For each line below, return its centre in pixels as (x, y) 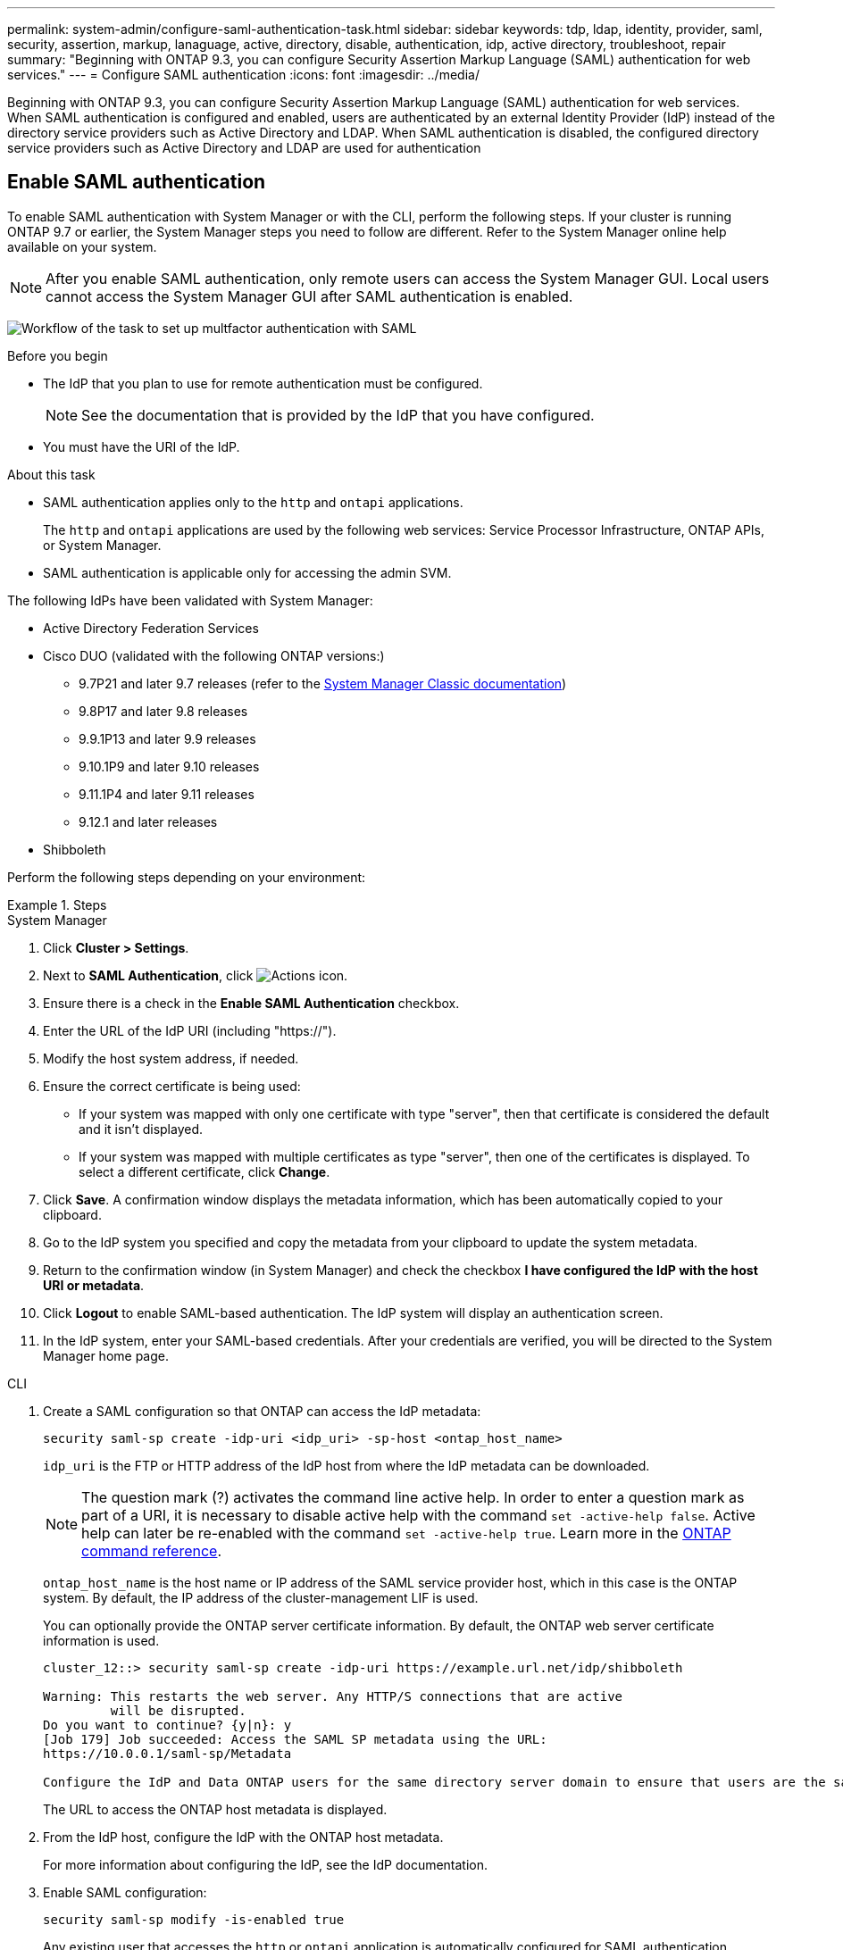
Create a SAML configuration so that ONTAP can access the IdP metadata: (262, 1411)
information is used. (101, 1640)
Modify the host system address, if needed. (171, 1058)
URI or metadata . (94, 1285)
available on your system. (82, 246)
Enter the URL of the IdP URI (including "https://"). (190, 1030)
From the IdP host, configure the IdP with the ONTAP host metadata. (243, 1837)
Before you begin (58, 355)
